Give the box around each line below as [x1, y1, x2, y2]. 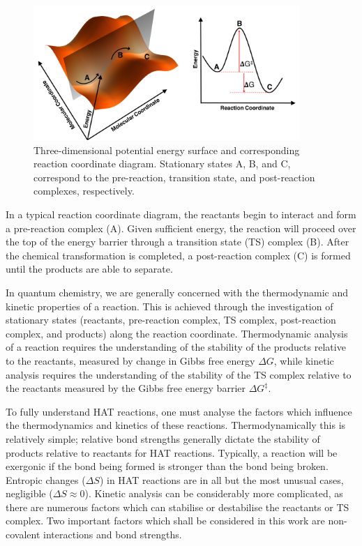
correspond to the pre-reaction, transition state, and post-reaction [33, 169, 315, 184]
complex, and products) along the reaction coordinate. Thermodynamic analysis [6, 326, 348, 340]
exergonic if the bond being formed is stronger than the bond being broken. [6, 459, 329, 473]
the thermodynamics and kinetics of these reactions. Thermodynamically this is [6, 418, 346, 432]
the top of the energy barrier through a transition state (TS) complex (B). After [6, 234, 349, 249]
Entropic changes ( [6, 472, 86, 487]
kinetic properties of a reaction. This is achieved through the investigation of [6, 298, 333, 313]
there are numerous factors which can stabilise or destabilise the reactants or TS [6, 499, 349, 514]
